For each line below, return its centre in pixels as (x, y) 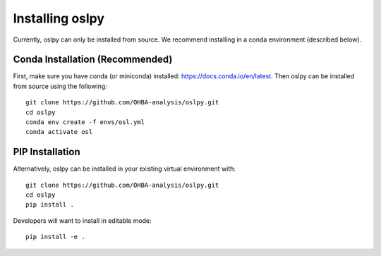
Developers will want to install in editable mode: (82, 220)
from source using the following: (60, 86)
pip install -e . (55, 237)
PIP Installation (47, 152)
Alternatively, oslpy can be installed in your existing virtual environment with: (125, 169)
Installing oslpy (59, 18)
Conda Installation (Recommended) (93, 60)
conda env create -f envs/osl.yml (85, 122)
